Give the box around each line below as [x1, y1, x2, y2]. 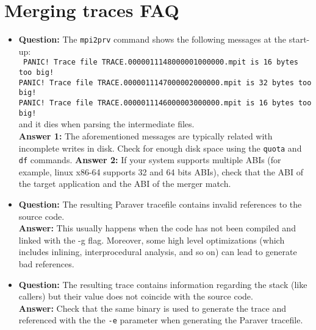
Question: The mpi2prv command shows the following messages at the [18, 33, 287, 46]
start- [289, 33, 310, 46]
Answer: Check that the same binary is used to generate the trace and [18, 301, 286, 314]
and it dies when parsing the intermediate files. [18, 118, 195, 130]
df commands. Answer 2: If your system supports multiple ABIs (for [18, 153, 281, 166]
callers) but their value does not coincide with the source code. [18, 290, 253, 303]
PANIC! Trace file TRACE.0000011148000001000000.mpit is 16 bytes [23, 58, 298, 67]
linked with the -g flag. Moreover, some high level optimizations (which [18, 233, 285, 246]
